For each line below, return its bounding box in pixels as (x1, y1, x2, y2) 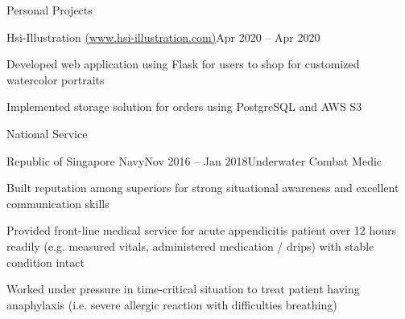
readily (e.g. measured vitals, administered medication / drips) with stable (6, 237, 374, 254)
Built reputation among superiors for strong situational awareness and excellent (6, 179, 399, 196)
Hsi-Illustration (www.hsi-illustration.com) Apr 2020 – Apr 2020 (6, 28, 320, 45)
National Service (6, 125, 88, 141)
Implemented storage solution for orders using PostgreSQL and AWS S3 (6, 98, 362, 115)
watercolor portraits (6, 71, 105, 88)
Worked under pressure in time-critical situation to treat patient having (6, 280, 360, 297)
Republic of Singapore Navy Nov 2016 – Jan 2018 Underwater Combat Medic (6, 152, 382, 169)
